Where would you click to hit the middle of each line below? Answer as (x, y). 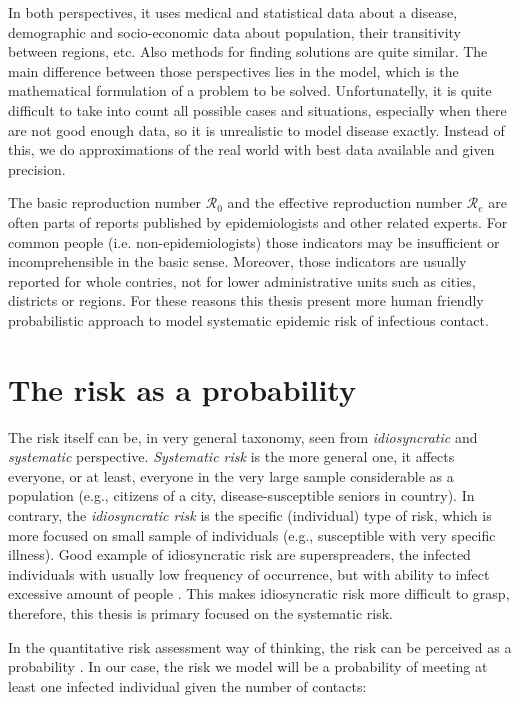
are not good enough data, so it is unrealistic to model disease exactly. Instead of (256, 129)
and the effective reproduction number (345, 202)
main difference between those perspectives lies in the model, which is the (233, 70)
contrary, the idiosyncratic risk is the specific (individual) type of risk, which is (250, 515)
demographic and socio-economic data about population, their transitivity (234, 31)
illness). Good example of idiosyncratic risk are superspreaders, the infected (239, 554)
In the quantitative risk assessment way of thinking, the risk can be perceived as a (260, 646)
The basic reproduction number (105, 202)
